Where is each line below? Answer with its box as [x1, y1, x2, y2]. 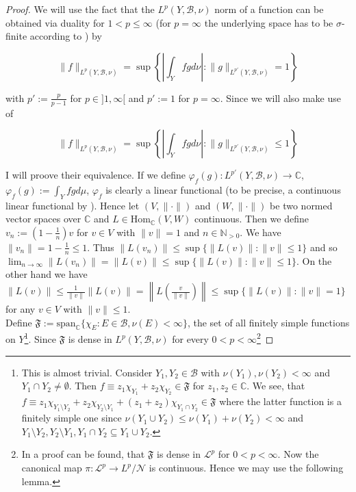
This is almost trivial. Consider [21, 365, 153, 379]
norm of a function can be [214, 2, 324, 16]
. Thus [87, 239, 114, 254]
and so [309, 239, 338, 254]
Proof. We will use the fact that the [5, 2, 155, 16]
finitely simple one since [21, 411, 122, 425]
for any [5, 302, 36, 315]
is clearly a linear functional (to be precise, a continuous [105, 183, 341, 196]
